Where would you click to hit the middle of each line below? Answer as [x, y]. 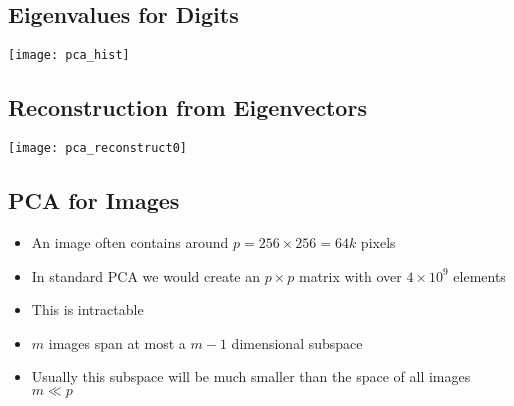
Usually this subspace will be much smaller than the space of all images [251, 376]
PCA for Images [94, 200]
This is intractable [87, 309]
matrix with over [350, 275]
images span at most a [117, 342]
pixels [378, 241]
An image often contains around [130, 241]
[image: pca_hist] [69, 55]
